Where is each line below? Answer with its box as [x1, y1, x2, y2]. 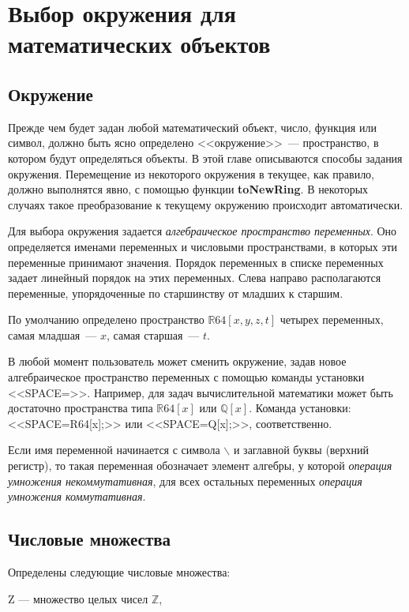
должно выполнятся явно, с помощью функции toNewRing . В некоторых [8, 181, 369, 197]
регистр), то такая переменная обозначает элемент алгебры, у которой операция [8, 457, 392, 474]
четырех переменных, [280, 311, 384, 328]
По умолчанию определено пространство [8, 311, 204, 328]
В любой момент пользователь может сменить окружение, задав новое [8, 353, 347, 370]
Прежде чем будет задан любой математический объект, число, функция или [8, 118, 377, 135]
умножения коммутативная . [8, 488, 146, 505]
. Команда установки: [249, 400, 351, 416]
